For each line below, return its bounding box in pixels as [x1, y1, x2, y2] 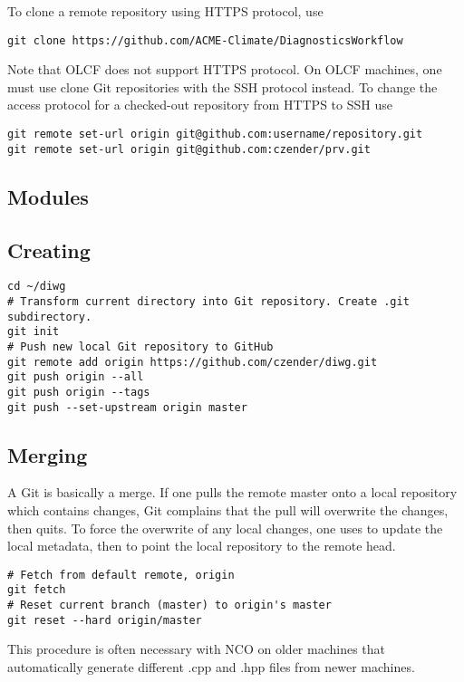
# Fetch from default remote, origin [7, 568, 235, 581]
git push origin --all [7, 370, 144, 384]
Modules [7, 182, 89, 210]
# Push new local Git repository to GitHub [7, 340, 274, 353]
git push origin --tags [7, 385, 150, 399]
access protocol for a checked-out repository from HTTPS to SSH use [7, 95, 392, 114]
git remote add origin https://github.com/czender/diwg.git [7, 355, 378, 369]
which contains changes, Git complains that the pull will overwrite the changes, [7, 501, 449, 520]
